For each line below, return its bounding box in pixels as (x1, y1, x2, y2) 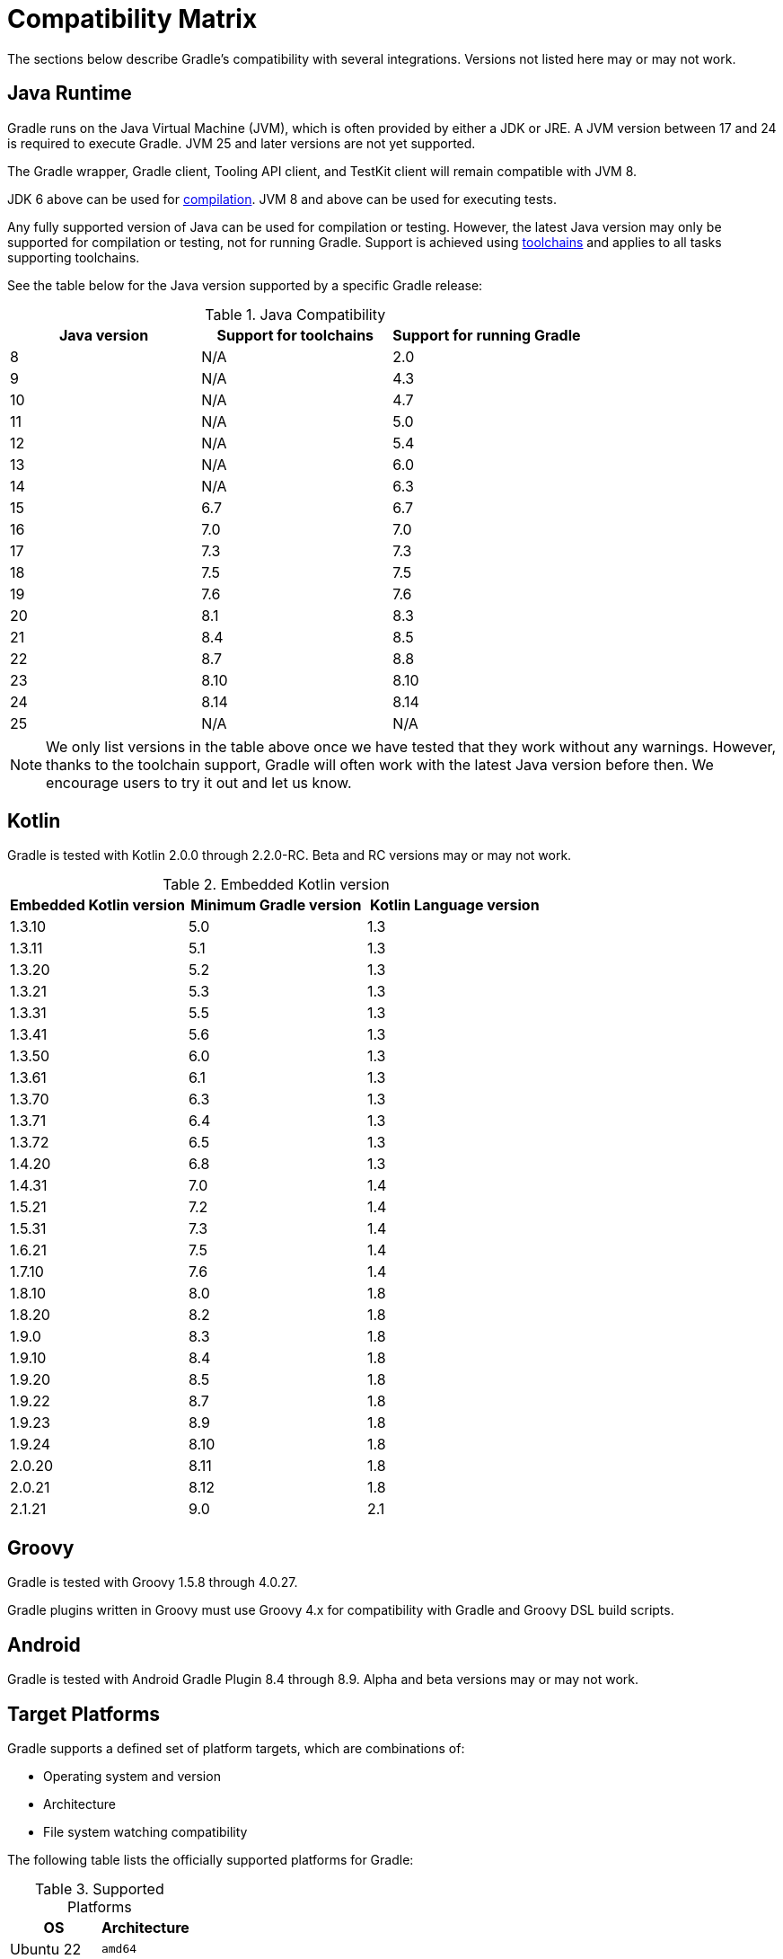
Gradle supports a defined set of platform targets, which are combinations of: (7, 1740, 465, 1756)
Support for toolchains (216, 325, 374, 344)
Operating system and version (43, 1768, 221, 1784)
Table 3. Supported (35, 1879, 164, 1898)
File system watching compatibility (43, 1823, 248, 1839)
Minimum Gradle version (190, 896, 362, 915)
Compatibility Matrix (7, 4, 258, 34)
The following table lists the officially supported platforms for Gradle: (7, 1851, 414, 1867)
